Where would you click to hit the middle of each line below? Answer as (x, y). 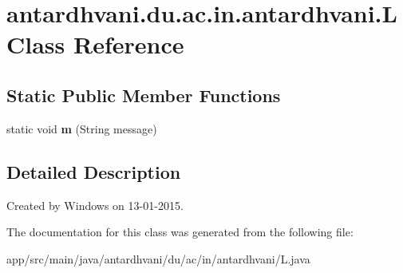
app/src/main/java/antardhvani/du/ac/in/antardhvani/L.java (158, 258)
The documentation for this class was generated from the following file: (180, 232)
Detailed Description (94, 171)
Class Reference (95, 44)
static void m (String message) (82, 128)
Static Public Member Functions (144, 95)
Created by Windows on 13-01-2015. (95, 205)
